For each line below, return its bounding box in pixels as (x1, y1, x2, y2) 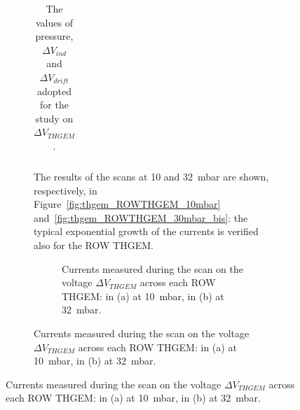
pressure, (35, 29, 74, 43)
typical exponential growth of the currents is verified (34, 224, 259, 239)
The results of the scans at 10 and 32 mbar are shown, (34, 169, 269, 184)
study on (35, 111, 74, 125)
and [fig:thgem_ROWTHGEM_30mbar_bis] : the (34, 210, 248, 225)
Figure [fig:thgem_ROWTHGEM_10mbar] (34, 197, 221, 211)
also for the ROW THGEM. (34, 238, 154, 252)
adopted (36, 83, 71, 98)
